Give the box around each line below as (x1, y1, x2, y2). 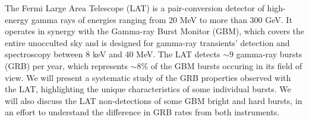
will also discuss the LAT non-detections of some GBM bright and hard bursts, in (5, 94, 302, 106)
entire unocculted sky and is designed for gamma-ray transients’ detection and (5, 36, 290, 48)
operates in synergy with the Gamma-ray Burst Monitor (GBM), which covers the (5, 25, 304, 37)
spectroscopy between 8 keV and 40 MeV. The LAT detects (5, 48, 220, 60)
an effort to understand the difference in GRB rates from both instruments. (5, 106, 280, 118)
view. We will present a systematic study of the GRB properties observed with (5, 71, 291, 83)
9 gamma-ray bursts (229, 48, 302, 60)
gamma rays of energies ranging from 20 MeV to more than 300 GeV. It (31, 13, 292, 25)
